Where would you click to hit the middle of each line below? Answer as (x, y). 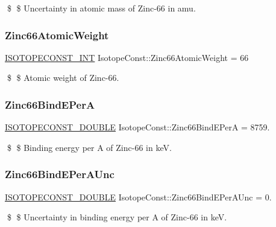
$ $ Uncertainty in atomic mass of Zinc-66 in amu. (101, 8)
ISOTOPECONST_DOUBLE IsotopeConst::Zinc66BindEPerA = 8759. (137, 127)
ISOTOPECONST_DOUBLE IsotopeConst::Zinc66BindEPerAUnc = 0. (138, 197)
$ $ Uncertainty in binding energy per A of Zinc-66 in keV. (117, 217)
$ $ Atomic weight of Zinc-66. (63, 78)
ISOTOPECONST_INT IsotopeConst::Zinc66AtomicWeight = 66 (127, 57)
